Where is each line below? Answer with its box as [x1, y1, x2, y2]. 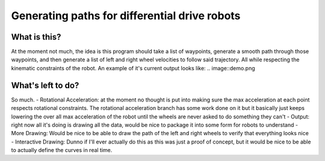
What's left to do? [11, 80, 79, 90]
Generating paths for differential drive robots [11, 9, 241, 22]
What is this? [11, 32, 61, 42]
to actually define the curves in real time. [11, 147, 113, 154]
